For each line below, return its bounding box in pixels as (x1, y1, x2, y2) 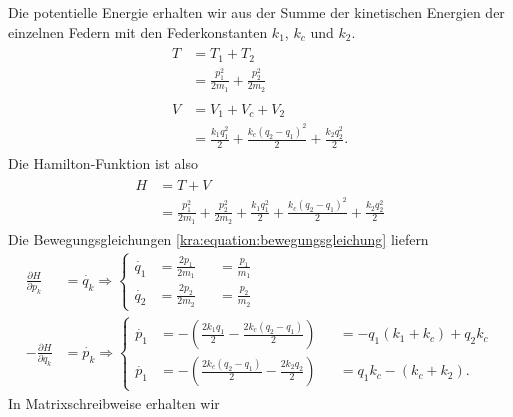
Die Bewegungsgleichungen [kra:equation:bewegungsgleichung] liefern (8, 228, 429, 249)
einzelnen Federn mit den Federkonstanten (8, 21, 268, 42)
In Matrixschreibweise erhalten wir (8, 392, 220, 413)
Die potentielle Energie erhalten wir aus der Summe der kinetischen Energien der (8, 2, 505, 22)
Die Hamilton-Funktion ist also (8, 153, 198, 174)
